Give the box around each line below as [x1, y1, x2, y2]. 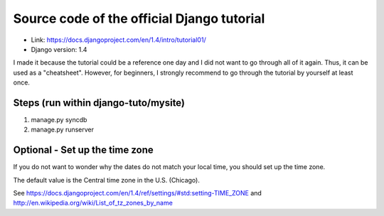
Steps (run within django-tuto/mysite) [13, 97, 185, 109]
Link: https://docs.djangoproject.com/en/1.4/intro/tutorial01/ [31, 36, 206, 44]
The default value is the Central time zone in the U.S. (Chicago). [13, 175, 201, 184]
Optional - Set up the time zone [13, 144, 154, 156]
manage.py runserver [31, 125, 95, 134]
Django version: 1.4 [31, 45, 87, 53]
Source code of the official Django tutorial [13, 11, 265, 26]
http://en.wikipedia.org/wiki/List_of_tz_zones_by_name [13, 199, 174, 207]
